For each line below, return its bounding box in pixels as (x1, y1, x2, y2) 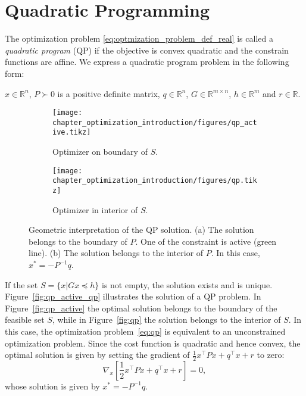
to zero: (257, 348, 285, 361)
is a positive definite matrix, (57, 87, 160, 99)
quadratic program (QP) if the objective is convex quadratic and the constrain (5, 43, 289, 56)
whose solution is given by (5, 379, 100, 392)
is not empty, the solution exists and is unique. (101, 278, 273, 291)
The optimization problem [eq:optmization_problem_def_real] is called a (5, 32, 273, 45)
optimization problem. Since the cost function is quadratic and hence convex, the (5, 336, 301, 349)
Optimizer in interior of (52, 203, 138, 216)
